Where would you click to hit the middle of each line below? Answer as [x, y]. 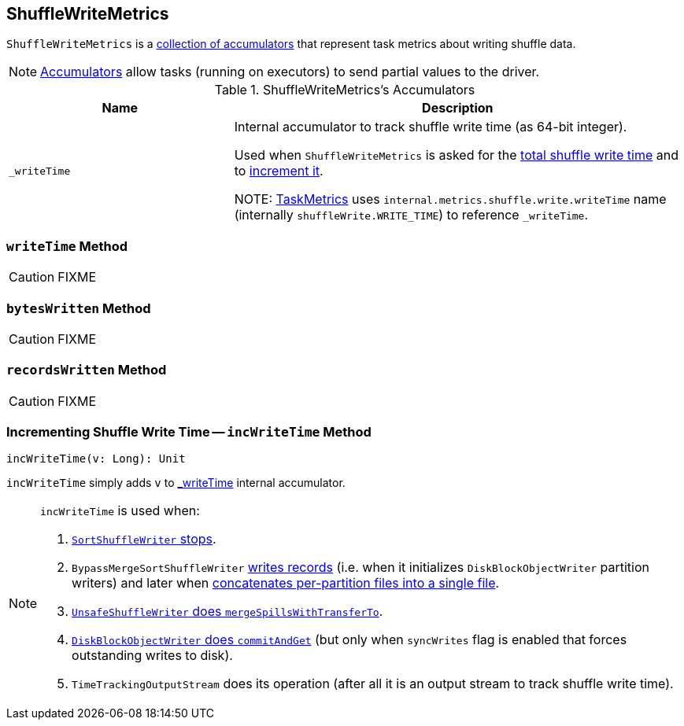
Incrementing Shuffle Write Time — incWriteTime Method [189, 432]
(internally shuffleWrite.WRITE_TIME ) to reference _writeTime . [411, 215]
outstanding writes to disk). [152, 656]
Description [458, 108]
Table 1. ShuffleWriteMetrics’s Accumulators [345, 90]
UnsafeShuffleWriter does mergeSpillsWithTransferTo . [227, 612]
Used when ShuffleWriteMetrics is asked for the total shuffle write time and [456, 155]
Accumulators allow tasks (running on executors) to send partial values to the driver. [290, 72]
